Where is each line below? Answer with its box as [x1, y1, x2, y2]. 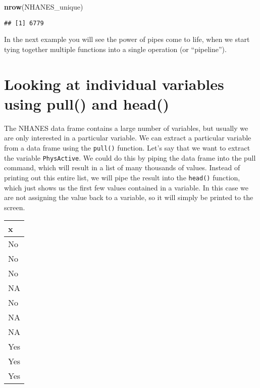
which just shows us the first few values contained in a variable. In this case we [4, 182, 249, 192]
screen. [4, 202, 25, 212]
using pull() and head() [4, 93, 170, 114]
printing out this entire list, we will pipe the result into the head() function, [4, 172, 240, 182]
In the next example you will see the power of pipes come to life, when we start [4, 34, 250, 44]
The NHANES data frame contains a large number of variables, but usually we [4, 122, 248, 133]
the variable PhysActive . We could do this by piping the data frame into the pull [4, 152, 256, 163]
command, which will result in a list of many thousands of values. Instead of [4, 162, 240, 173]
